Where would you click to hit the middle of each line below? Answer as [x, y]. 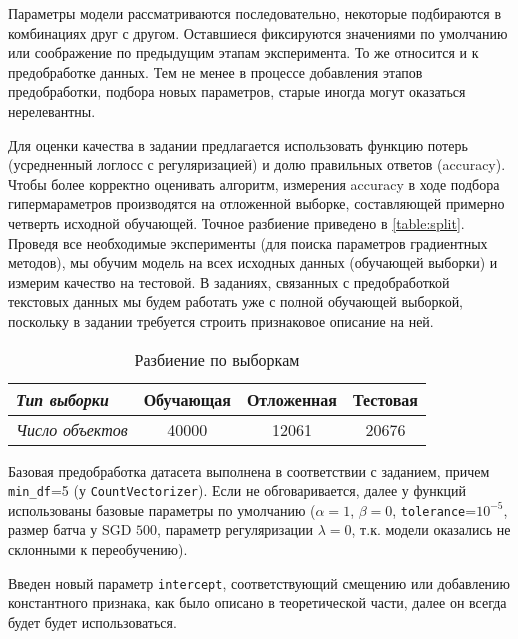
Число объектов [72, 429]
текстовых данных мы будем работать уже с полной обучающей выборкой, [236, 301]
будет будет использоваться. [92, 621]
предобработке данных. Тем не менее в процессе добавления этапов [215, 71]
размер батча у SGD [70, 529]
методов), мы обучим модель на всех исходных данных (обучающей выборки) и [253, 262]
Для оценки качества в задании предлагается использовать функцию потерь [238, 144]
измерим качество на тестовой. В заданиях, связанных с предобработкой [229, 281]
